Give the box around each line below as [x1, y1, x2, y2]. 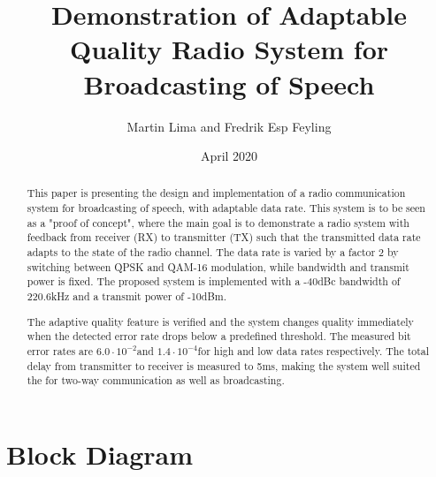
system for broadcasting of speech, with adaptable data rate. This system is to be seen [27, 201, 425, 216]
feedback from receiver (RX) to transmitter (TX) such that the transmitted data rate [27, 230, 421, 245]
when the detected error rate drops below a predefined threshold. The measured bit [27, 329, 411, 344]
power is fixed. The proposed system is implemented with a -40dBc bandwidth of [27, 274, 401, 289]
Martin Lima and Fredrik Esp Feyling [126, 117, 332, 135]
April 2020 [200, 147, 258, 165]
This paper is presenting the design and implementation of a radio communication [27, 185, 406, 201]
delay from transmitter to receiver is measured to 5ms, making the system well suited [27, 358, 421, 373]
